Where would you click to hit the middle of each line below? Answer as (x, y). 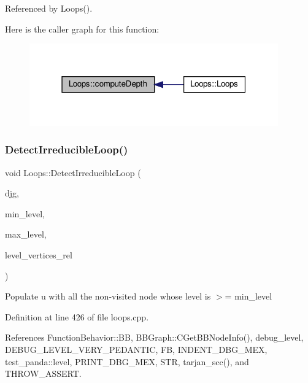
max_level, (26, 234)
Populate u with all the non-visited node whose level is (108, 296)
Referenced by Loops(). (49, 8)
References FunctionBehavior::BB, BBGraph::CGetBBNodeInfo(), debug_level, (154, 337)
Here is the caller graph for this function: (82, 29)
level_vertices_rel (39, 254)
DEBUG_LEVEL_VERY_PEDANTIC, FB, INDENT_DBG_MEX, (136, 349)
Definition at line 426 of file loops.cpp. (77, 316)
